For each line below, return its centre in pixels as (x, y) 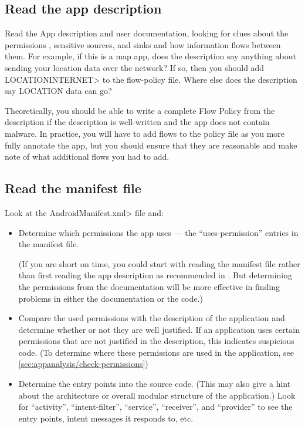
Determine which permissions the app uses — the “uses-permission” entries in (158, 232)
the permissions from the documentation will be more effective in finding (149, 286)
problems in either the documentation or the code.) (111, 298)
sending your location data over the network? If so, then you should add (135, 67)
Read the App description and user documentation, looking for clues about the (147, 33)
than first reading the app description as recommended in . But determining (155, 275)
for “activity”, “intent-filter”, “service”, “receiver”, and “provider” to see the (155, 407)
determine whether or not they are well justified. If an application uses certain (159, 329)
